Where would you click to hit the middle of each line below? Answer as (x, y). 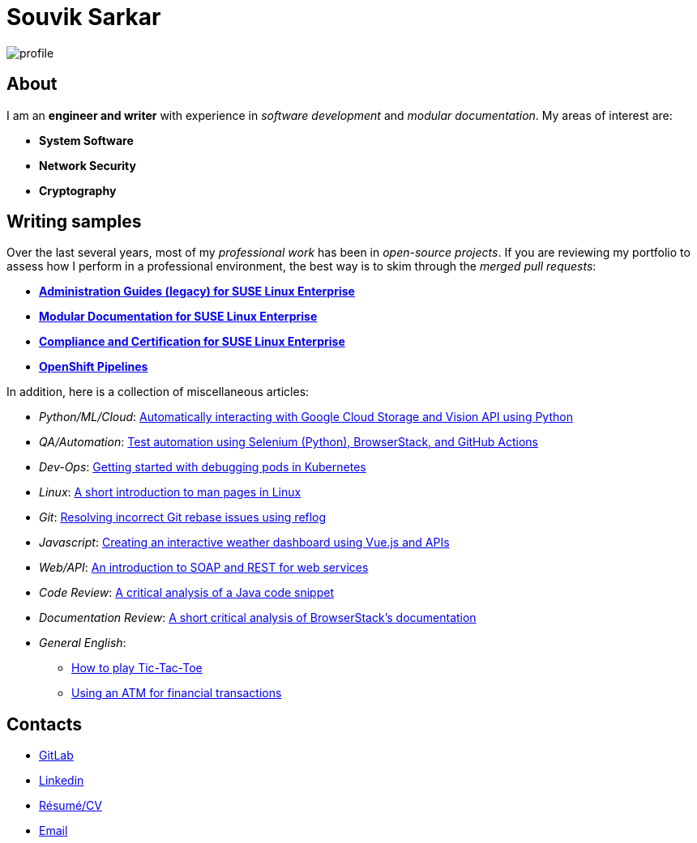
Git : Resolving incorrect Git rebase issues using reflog (183, 517)
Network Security (88, 165)
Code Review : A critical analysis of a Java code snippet (186, 593)
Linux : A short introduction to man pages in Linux (170, 492)
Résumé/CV (71, 806)
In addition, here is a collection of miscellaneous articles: (158, 392)
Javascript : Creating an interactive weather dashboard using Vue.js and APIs (244, 543)
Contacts (45, 724)
